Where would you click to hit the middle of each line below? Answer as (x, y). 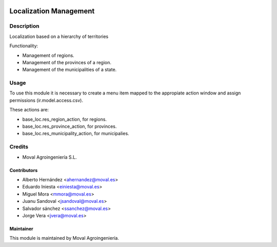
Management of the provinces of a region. (67, 62)
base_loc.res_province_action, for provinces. (70, 126)
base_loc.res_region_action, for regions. (65, 119)
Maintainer (21, 229)
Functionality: (24, 46)
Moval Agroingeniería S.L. (50, 157)
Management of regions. (48, 55)
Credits (19, 147)
